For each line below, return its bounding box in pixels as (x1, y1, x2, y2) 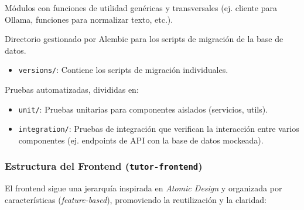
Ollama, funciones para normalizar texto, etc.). (5, 13, 173, 25)
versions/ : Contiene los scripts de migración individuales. (18, 64, 228, 76)
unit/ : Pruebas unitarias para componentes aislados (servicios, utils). (18, 103, 268, 115)
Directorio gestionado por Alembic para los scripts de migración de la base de (5, 33, 283, 45)
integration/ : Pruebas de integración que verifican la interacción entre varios (18, 123, 299, 135)
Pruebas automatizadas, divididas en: (5, 83, 139, 96)
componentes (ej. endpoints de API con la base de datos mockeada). (18, 134, 264, 146)
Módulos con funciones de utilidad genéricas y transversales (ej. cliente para (5, 2, 277, 13)
